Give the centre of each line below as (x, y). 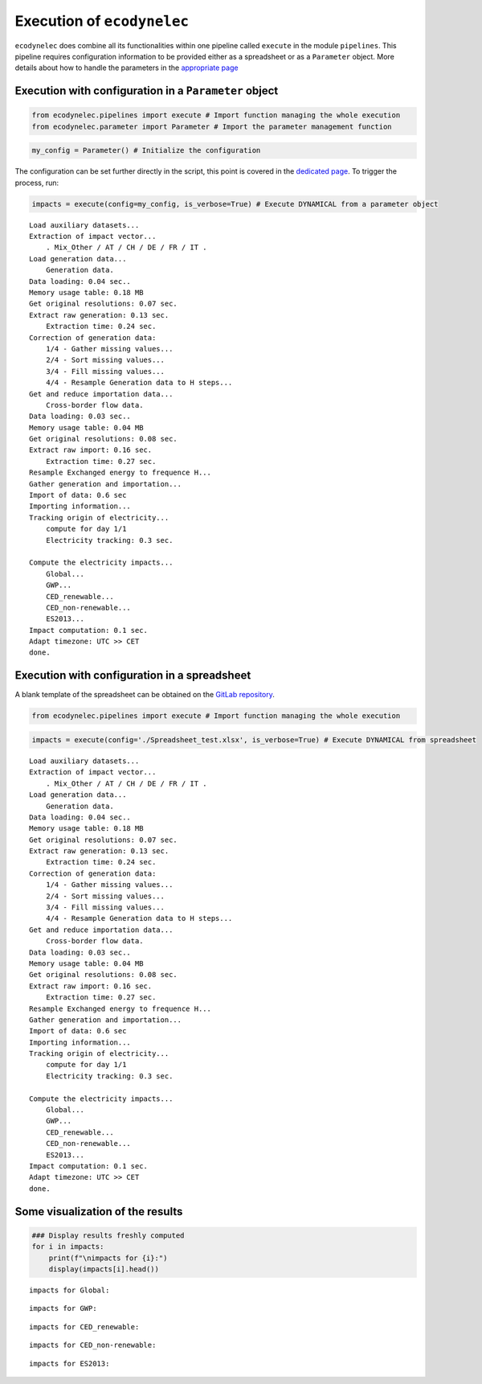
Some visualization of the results (99, 1212)
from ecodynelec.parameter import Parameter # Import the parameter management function (212, 126)
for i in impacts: (68, 1247)
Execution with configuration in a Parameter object (147, 91)
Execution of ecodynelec (102, 21)
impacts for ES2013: (69, 1363)
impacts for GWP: (63, 1308)
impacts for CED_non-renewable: (93, 1345)
